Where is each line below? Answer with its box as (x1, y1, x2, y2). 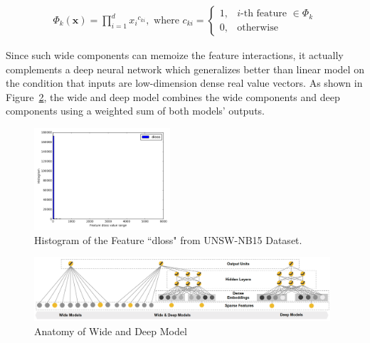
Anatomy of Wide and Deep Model (34, 323, 187, 338)
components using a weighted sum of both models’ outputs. (6, 103, 265, 118)
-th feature (240, 9, 287, 19)
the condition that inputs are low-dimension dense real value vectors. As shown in (6, 75, 363, 90)
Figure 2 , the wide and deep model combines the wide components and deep (6, 89, 340, 104)
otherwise (237, 22, 278, 33)
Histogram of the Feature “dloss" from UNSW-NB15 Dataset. (34, 232, 302, 247)
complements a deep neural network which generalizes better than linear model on (6, 61, 364, 76)
